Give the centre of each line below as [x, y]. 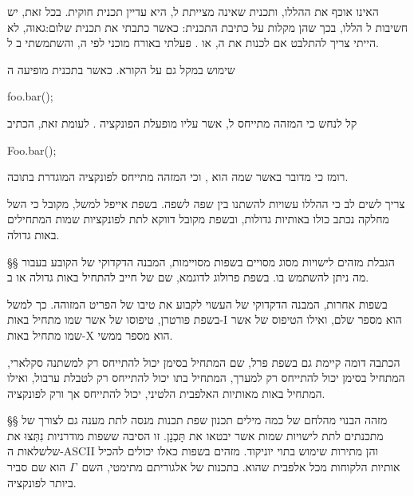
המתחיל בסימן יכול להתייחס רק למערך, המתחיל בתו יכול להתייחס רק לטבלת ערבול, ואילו [206, 378]
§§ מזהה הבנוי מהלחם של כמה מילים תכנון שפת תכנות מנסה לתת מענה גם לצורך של [197, 420]
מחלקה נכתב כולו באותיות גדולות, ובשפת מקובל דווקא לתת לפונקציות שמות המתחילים [198, 219]
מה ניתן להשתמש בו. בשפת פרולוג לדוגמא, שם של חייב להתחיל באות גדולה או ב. [188, 277]
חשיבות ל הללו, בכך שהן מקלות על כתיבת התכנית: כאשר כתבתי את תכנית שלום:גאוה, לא [208, 27]
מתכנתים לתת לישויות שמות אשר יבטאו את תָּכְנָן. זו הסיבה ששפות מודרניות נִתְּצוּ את [195, 435]
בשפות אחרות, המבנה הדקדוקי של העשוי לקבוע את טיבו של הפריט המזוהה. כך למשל [197, 303]
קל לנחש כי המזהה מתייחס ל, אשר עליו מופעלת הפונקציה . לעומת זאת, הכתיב [182, 122]
